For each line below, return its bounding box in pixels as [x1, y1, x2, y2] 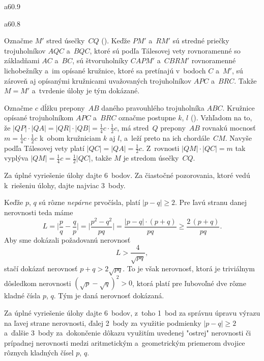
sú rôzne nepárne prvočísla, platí [39, 197, 140, 208]
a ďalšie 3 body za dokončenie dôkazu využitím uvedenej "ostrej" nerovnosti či [4, 327, 251, 338]
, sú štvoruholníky [72, 55, 129, 66]
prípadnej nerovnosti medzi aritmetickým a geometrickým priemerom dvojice [4, 337, 245, 348]
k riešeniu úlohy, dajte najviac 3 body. [4, 179, 126, 190]
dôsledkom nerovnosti [4, 277, 71, 288]
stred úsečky [46, 35, 85, 46]
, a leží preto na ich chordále [120, 132, 210, 143]
